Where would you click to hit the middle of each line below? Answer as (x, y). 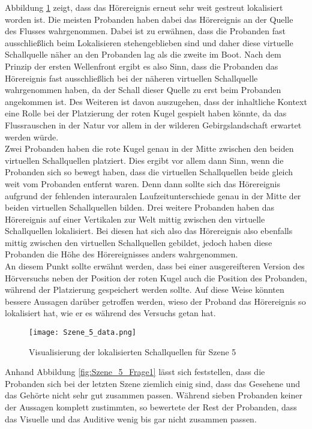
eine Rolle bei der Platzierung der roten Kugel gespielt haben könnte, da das (146, 113)
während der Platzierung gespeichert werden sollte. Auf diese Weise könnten (145, 289)
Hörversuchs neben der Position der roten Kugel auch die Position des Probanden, (156, 277)
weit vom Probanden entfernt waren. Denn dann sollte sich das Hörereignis (143, 183)
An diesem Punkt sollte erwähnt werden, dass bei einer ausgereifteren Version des (155, 266)
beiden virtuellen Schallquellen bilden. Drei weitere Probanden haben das (140, 207)
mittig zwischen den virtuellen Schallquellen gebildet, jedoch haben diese (139, 242)
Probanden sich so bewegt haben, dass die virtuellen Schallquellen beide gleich (149, 172)
